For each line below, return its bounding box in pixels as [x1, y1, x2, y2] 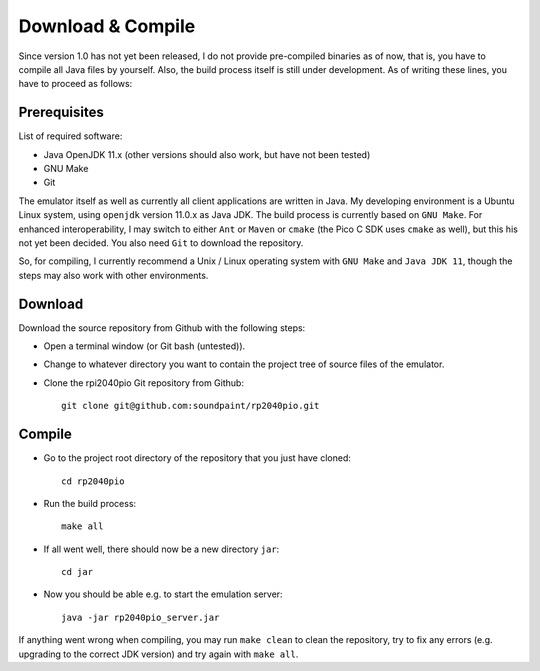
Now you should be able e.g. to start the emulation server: [43, 588, 284, 600]
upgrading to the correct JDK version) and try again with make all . [18, 648, 299, 660]
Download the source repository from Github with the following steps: [18, 321, 306, 334]
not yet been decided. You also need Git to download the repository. [18, 236, 304, 249]
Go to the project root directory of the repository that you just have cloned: [43, 452, 352, 464]
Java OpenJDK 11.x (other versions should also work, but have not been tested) [43, 148, 371, 160]
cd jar [61, 566, 94, 578]
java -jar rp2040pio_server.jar [61, 611, 220, 623]
